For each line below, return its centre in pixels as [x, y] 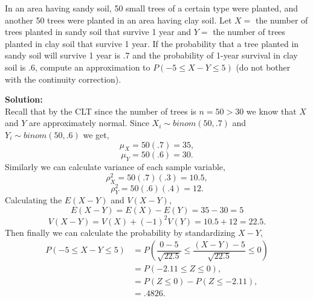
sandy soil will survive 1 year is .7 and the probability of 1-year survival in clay [151, 55]
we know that [271, 111]
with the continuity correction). [63, 79]
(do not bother [263, 67]
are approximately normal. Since [89, 123]
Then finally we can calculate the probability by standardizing [120, 232]
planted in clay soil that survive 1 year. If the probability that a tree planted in [152, 43]
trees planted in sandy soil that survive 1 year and [98, 32]
